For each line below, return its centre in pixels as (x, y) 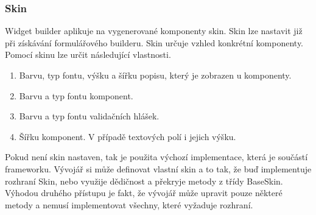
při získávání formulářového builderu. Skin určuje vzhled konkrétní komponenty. (154, 42)
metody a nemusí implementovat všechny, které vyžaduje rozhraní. (129, 204)
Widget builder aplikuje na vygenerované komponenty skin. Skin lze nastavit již (154, 31)
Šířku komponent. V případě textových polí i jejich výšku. (128, 136)
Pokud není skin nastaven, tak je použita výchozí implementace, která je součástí (156, 157)
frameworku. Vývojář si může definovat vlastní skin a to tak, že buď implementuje (158, 168)
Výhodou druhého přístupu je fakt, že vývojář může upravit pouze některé (144, 193)
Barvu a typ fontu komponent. (76, 95)
